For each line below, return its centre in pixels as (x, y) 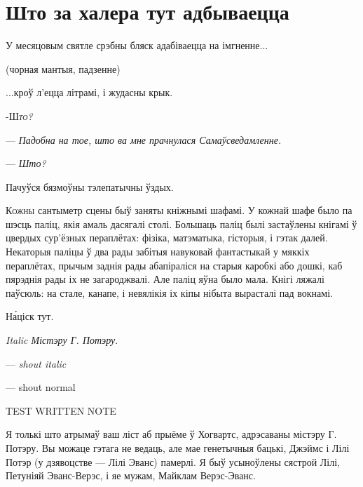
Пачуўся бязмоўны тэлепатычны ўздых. (90, 186)
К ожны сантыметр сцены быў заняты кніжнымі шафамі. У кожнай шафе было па (179, 210)
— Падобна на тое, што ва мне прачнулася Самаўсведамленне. (144, 139)
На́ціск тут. (30, 316)
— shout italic (36, 363)
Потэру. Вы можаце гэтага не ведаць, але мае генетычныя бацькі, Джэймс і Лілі (178, 448)
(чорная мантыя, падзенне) (63, 68)
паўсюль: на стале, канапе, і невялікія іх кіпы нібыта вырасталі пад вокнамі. (169, 292)
